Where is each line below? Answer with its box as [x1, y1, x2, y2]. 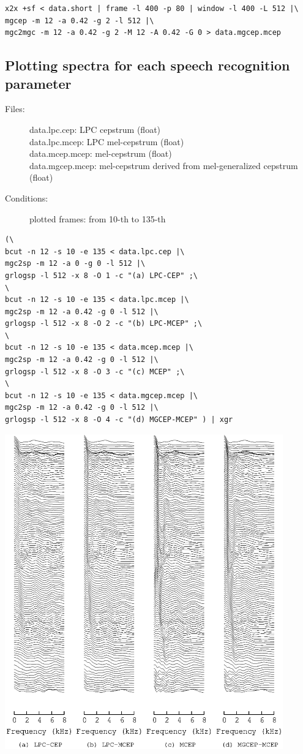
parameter [5, 74, 72, 92]
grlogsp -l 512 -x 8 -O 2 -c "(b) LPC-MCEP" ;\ [5, 319, 203, 328]
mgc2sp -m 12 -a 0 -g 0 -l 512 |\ [5, 259, 146, 268]
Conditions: [5, 191, 48, 204]
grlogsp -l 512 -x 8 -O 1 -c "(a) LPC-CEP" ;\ [5, 271, 198, 280]
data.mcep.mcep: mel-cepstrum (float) [29, 147, 172, 160]
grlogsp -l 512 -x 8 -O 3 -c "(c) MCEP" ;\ [5, 367, 185, 376]
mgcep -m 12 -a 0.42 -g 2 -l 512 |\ [5, 16, 154, 25]
